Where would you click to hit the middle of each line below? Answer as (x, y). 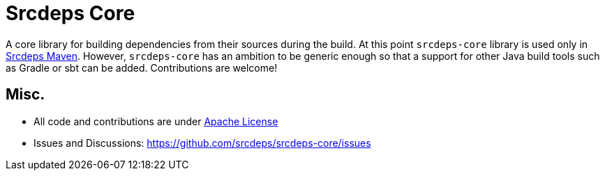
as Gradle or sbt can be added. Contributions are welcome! (142, 67)
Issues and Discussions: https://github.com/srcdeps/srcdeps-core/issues (202, 143)
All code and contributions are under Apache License (156, 121)
